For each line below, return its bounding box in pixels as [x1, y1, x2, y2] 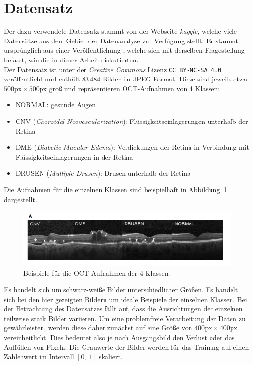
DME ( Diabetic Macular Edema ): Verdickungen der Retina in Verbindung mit [15, 142, 250, 152]
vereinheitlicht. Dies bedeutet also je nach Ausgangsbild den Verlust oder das [4, 332, 235, 343]
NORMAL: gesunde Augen [15, 100, 96, 110]
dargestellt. [4, 194, 37, 204]
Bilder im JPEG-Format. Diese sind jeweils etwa [102, 74, 248, 84]
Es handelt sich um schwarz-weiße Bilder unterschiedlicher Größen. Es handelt [4, 284, 238, 295]
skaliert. [99, 351, 123, 362]
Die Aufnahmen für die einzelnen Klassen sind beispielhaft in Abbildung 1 [4, 184, 227, 194]
